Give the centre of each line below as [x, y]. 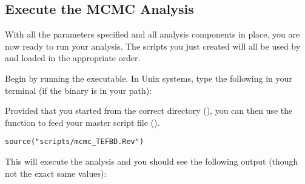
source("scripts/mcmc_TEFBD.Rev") [75, 142]
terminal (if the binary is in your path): [79, 90]
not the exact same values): [56, 173]
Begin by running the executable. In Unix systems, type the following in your [149, 78]
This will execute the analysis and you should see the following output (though [152, 161]
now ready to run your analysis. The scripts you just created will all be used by [153, 46]
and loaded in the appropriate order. [73, 58]
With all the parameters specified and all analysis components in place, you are [152, 34]
